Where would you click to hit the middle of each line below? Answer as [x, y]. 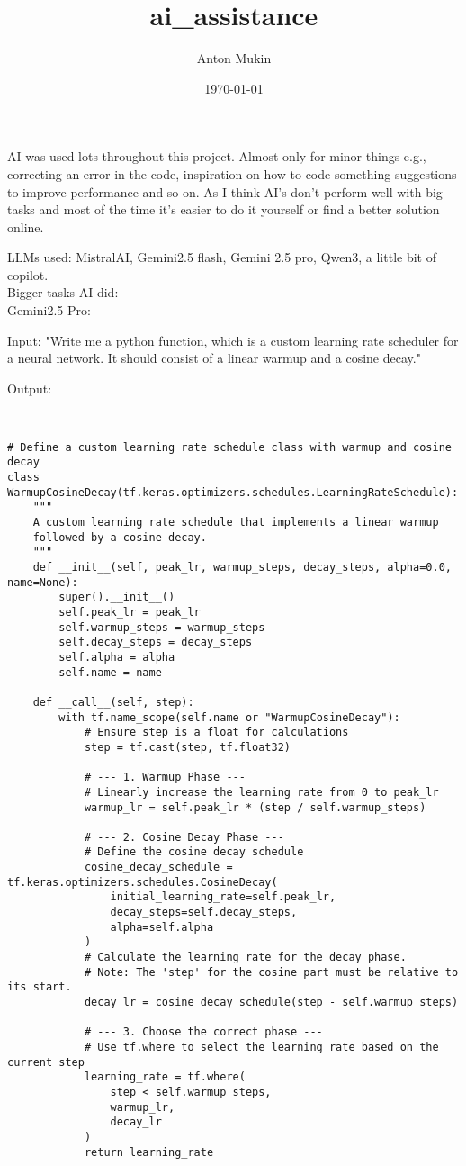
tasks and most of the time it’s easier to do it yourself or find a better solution [224, 209]
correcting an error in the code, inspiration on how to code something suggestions [232, 173]
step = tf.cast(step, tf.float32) [187, 747]
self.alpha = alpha [117, 657]
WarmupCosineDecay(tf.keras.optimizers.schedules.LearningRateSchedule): [233, 492]
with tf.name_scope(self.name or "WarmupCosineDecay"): [229, 717]
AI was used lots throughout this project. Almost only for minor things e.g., [217, 156]
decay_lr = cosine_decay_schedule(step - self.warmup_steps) [271, 1003]
